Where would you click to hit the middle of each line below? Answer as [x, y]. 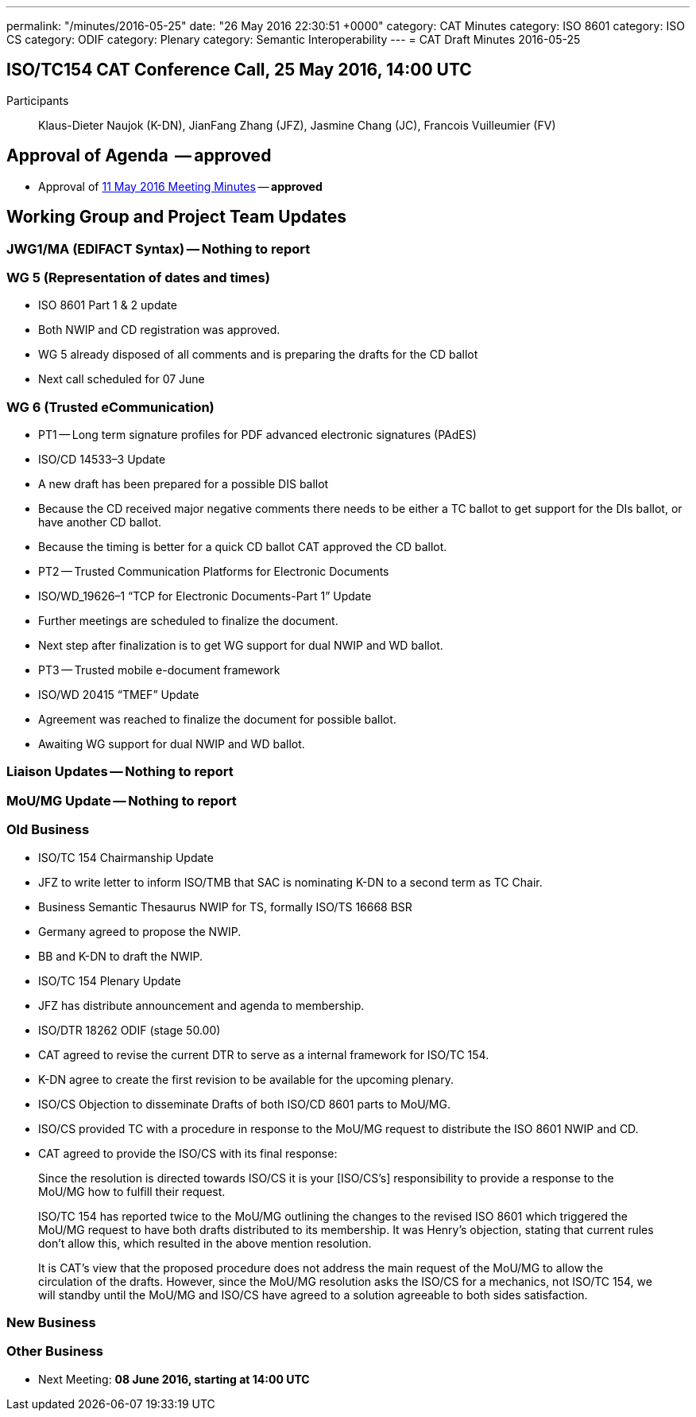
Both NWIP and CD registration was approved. [159, 330]
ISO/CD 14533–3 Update [102, 460]
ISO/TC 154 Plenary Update [110, 980]
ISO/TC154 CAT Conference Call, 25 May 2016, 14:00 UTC [239, 70]
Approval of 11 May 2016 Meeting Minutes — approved [180, 186]
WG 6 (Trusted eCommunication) [110, 407]
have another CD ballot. [100, 522]
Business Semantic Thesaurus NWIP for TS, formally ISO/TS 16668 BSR [225, 906]
